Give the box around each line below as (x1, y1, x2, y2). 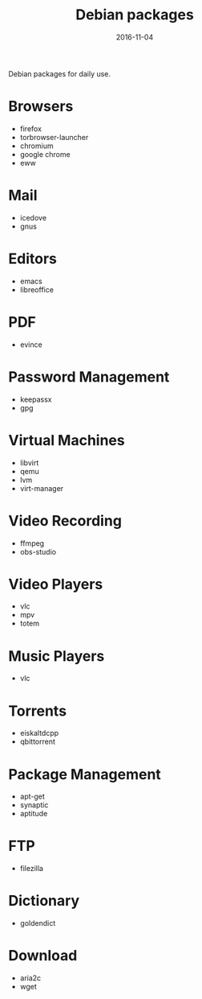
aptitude (19, 809, 48, 819)
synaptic (19, 800, 49, 810)
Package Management (8, 765, 162, 783)
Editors (8, 250, 58, 267)
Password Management (8, 368, 170, 386)
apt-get (19, 791, 46, 802)
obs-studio (19, 547, 57, 556)
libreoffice (19, 284, 55, 295)
